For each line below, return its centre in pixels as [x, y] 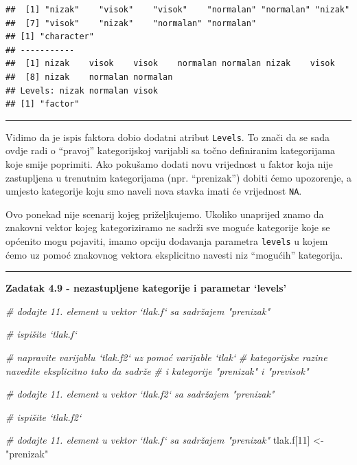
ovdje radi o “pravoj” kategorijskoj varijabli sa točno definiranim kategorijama [170, 150]
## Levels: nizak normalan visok [82, 90]
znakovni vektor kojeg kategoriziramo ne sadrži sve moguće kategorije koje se [168, 227]
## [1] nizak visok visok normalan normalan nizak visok [170, 64]
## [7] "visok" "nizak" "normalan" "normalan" [131, 23]
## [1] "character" [50, 37]
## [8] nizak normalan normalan [89, 77]
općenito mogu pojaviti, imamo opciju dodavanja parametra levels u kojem [167, 241]
